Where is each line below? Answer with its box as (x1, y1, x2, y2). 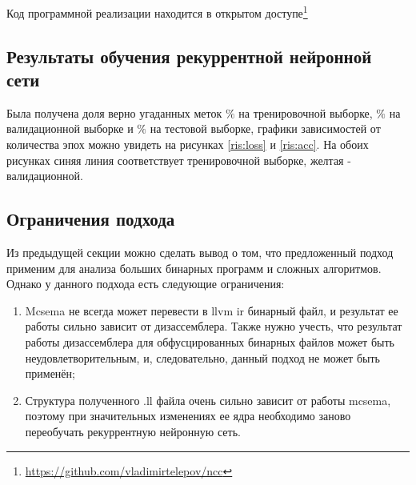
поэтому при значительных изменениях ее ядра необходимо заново (25, 407, 351, 424)
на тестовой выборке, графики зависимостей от (150, 120, 381, 137)
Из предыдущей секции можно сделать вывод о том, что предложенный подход (6, 244, 394, 261)
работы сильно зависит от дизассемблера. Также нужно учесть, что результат (25, 318, 402, 335)
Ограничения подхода (6, 206, 175, 231)
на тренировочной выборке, (238, 104, 373, 121)
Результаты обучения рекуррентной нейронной (6, 43, 372, 68)
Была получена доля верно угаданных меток (6, 104, 222, 121)
